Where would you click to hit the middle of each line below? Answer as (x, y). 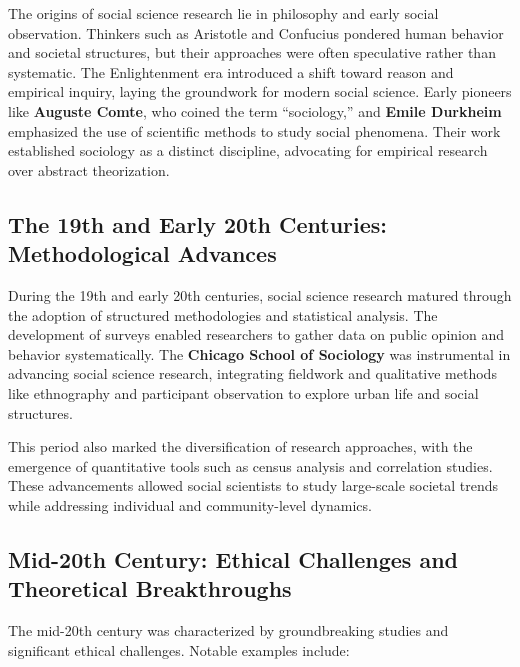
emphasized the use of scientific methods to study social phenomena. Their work (254, 130)
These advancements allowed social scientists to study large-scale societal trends (253, 485)
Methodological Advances (142, 253)
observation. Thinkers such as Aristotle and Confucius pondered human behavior (256, 32)
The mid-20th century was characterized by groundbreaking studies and (228, 630)
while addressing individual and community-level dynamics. (190, 504)
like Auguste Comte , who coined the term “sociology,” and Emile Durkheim (255, 110)
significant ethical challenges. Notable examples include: (179, 649)
